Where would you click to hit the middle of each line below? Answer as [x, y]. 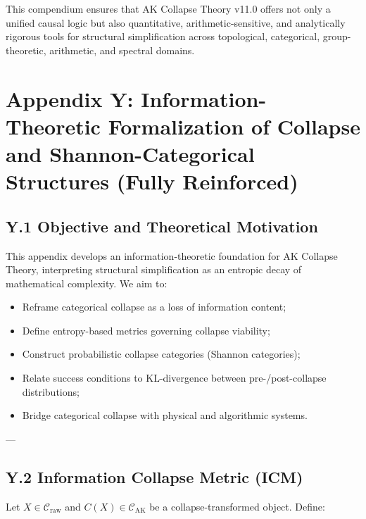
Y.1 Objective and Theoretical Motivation [162, 226]
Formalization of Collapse [234, 126]
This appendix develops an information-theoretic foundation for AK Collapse [172, 255]
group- [337, 36]
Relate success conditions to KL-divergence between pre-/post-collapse [174, 378]
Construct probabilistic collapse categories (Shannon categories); [161, 354]
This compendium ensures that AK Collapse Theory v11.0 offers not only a [168, 8]
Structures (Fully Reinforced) [152, 181]
